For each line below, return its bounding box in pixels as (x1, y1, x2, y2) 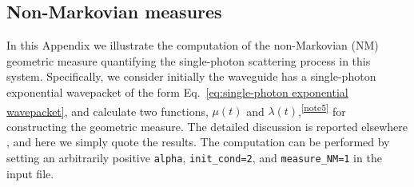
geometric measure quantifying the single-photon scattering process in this (6, 52, 371, 69)
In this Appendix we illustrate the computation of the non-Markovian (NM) (6, 37, 379, 54)
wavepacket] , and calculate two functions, (6, 102, 209, 119)
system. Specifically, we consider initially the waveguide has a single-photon (6, 68, 376, 85)
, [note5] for (298, 100, 346, 119)
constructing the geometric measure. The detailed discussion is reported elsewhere (6, 117, 408, 134)
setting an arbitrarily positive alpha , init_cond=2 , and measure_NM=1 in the (6, 149, 382, 166)
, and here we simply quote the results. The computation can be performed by (6, 133, 390, 150)
